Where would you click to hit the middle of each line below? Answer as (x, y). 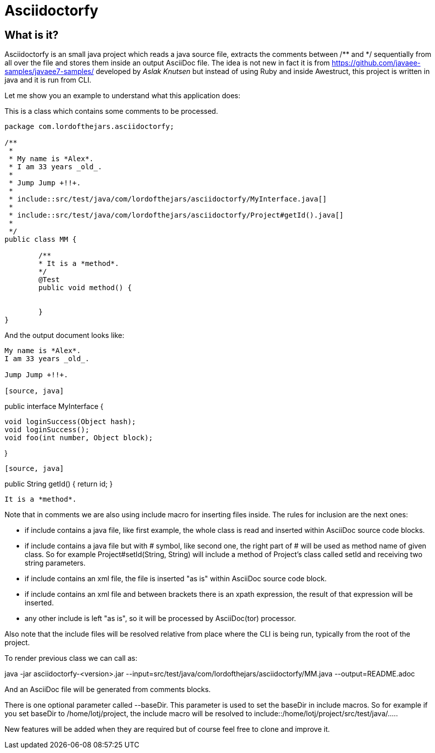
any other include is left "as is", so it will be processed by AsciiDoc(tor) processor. (160, 619)
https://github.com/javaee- (376, 63)
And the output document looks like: (65, 335)
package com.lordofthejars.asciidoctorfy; (90, 127)
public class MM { (41, 239)
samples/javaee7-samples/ (49, 72)
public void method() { (85, 288)
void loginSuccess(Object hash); (70, 422)
